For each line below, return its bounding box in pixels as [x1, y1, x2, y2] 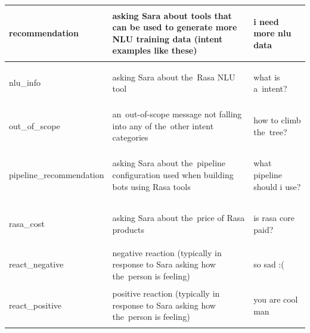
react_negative [9, 258, 64, 270]
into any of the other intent [112, 119, 214, 132]
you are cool [253, 292, 298, 305]
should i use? [253, 180, 301, 192]
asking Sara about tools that [112, 9, 232, 21]
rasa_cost [9, 217, 45, 230]
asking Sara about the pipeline [112, 157, 226, 169]
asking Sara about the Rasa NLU [112, 70, 235, 83]
